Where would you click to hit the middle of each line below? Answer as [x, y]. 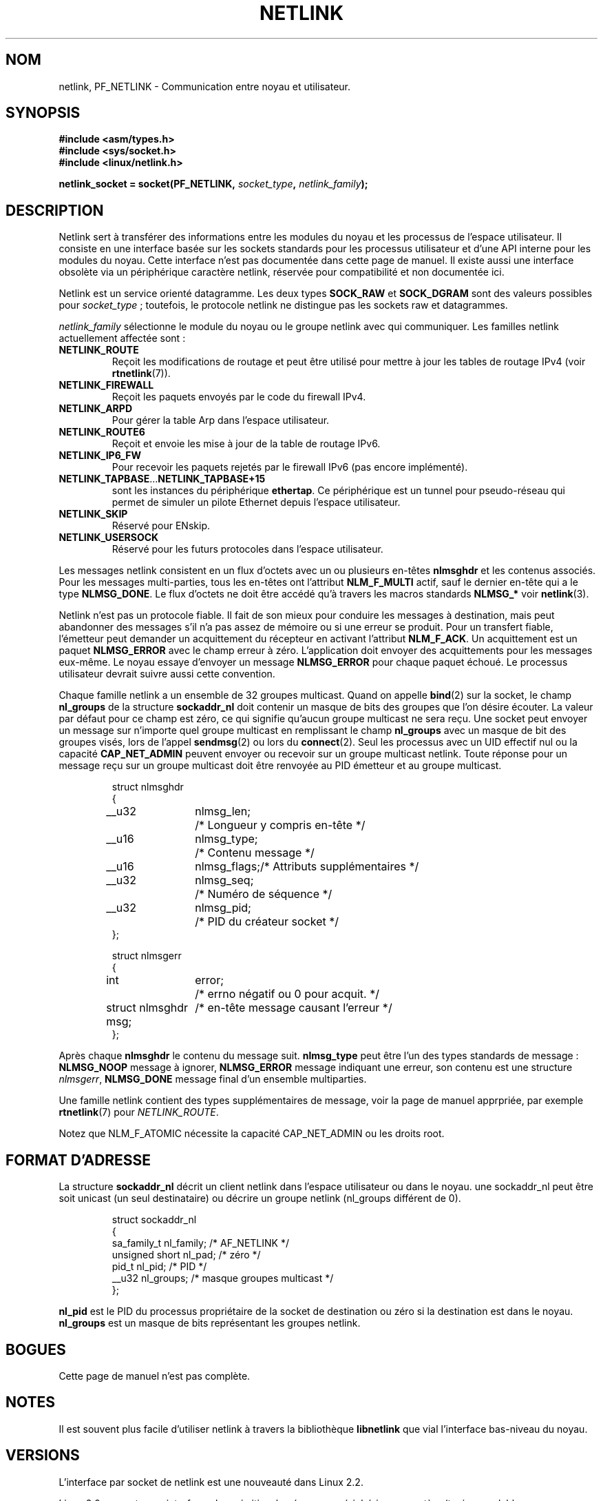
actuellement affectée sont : [122, 338]
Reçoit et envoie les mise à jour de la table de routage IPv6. [246, 444]
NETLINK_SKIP [93, 514]
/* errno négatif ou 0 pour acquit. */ [287, 994]
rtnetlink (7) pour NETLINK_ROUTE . [139, 1112]
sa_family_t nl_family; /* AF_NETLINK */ [200, 1243]
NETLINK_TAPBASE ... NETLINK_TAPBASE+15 [162, 479]
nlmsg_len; [223, 811]
